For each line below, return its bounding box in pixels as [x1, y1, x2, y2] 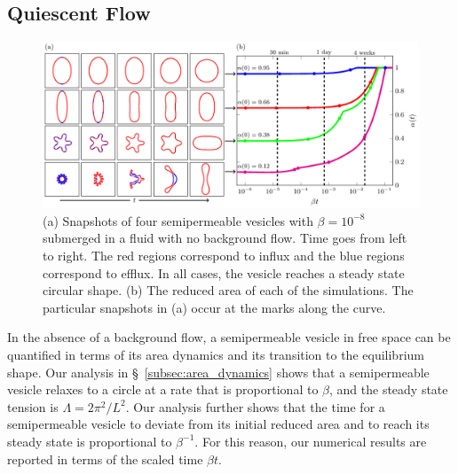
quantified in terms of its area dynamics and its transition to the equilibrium [7, 345, 424, 363]
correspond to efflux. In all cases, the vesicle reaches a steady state [43, 263, 405, 282]
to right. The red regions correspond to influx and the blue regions [43, 245, 405, 264]
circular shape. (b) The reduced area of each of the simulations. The [43, 281, 414, 299]
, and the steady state [329, 380, 448, 399]
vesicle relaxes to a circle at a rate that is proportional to [7, 380, 319, 399]
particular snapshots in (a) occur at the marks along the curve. [43, 298, 386, 316]
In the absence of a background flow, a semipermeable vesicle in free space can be [7, 328, 451, 346]
